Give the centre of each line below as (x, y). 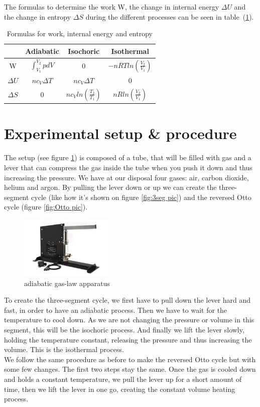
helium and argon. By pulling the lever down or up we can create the (110, 187)
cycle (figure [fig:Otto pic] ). (46, 207)
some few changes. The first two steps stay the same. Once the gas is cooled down (130, 369)
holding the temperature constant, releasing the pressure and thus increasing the (128, 339)
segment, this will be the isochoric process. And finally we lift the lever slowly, (124, 329)
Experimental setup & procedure (120, 133)
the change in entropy (38, 16)
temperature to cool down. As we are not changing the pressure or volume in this (129, 320)
